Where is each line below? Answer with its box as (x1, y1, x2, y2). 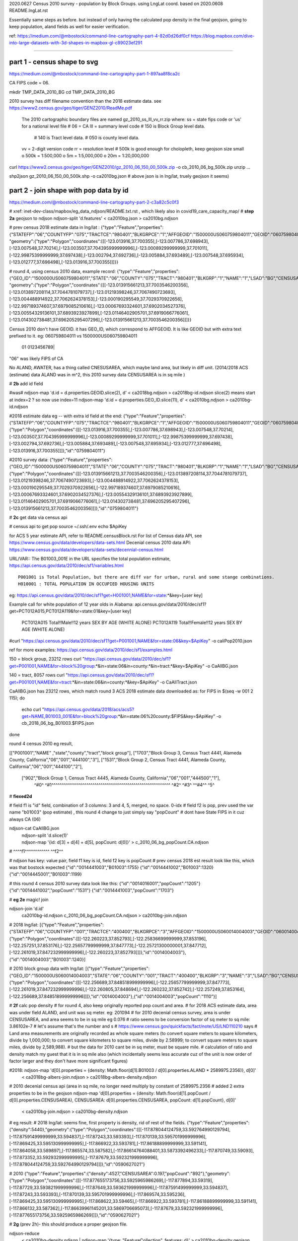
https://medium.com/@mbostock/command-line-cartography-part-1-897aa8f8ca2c (9, 70, 181, 76)
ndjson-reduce (9, 1230, 40, 1236)
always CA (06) (9, 816, 41, 822)
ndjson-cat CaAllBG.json (9, 826, 60, 831)
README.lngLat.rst (9, 7, 48, 13)
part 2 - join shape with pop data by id (9, 186, 129, 195)
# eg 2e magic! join (9, 896, 49, 902)
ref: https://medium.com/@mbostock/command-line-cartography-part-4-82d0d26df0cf (9, 33, 190, 39)
